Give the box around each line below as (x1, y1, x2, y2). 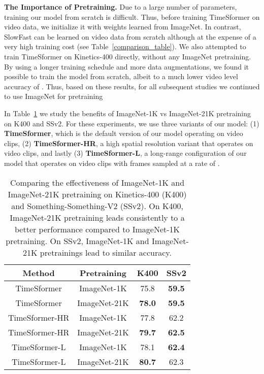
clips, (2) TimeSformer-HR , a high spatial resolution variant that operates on (4, 138, 253, 148)
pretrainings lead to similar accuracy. (40, 246, 172, 258)
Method (22, 266, 55, 279)
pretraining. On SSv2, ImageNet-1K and (6, 234, 149, 247)
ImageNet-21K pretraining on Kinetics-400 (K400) (8, 188, 187, 200)
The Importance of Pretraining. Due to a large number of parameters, (4, 2, 237, 12)
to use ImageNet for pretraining (4, 91, 103, 101)
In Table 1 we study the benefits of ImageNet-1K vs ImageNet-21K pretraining (4, 108, 251, 118)
